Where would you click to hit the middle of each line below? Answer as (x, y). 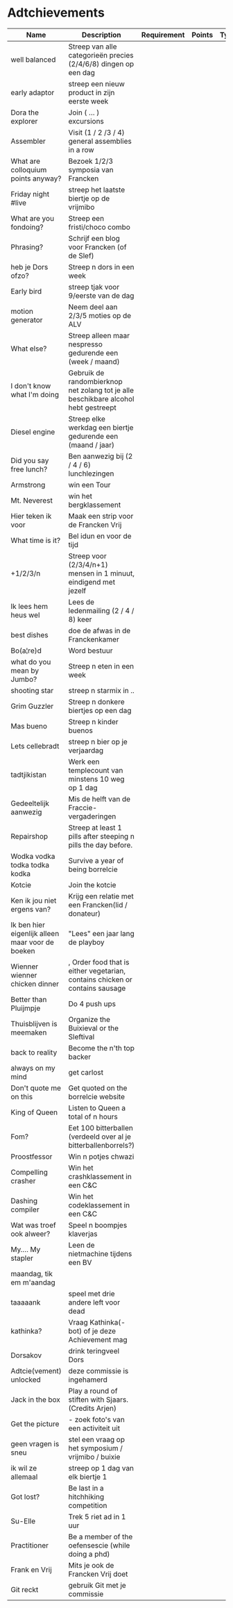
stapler (22, 1258)
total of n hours (93, 1116)
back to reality (34, 1052)
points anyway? (36, 178)
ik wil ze (24, 1468)
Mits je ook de (91, 1565)
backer (80, 1057)
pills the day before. (101, 845)
